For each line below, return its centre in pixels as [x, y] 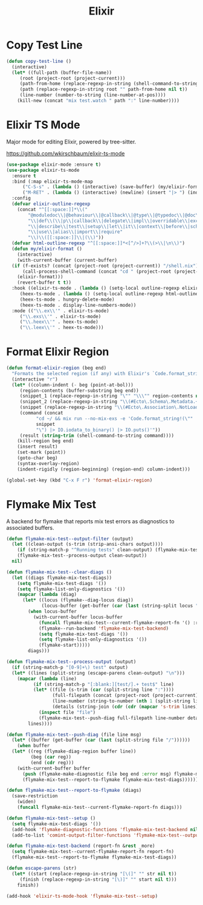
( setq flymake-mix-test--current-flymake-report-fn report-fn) [93, 852]
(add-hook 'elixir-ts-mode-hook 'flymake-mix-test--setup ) [82, 896]
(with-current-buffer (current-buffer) [67, 260]
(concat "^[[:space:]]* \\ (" [52, 209]
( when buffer [34, 746]
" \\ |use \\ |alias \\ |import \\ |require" [75, 232]
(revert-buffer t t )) [44, 283]
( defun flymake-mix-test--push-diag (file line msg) [74, 734]
